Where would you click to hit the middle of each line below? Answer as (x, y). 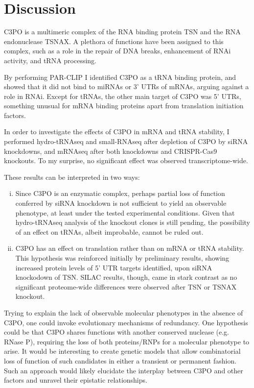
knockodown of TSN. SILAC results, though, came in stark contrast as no (126, 277)
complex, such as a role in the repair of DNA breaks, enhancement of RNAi (117, 51)
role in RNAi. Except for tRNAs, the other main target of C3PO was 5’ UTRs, (123, 96)
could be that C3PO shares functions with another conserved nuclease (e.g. (116, 332)
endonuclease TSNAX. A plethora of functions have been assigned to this (114, 41)
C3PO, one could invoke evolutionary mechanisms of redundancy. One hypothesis (126, 322)
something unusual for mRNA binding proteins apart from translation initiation (124, 106)
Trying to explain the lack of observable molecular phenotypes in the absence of (124, 312)
